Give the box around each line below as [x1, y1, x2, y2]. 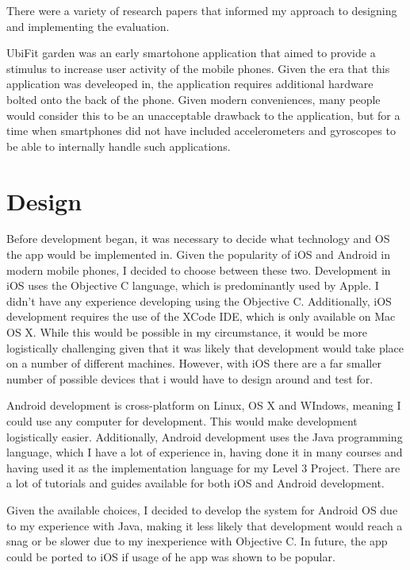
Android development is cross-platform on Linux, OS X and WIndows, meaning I [6, 397, 401, 414]
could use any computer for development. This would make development [6, 413, 358, 429]
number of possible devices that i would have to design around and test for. [6, 370, 374, 387]
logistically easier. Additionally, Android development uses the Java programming [6, 428, 403, 445]
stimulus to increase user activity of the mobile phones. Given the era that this [6, 60, 390, 76]
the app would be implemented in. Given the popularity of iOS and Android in [6, 246, 391, 263]
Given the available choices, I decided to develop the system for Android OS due [6, 501, 398, 518]
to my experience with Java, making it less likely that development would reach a [6, 517, 403, 533]
